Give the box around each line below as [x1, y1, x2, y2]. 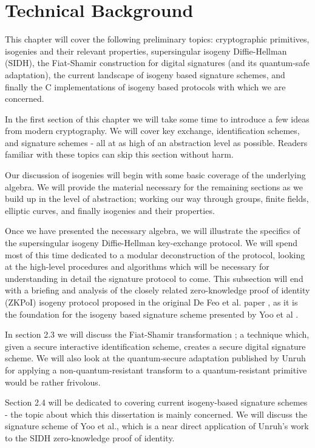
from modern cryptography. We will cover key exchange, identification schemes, [5, 124, 300, 137]
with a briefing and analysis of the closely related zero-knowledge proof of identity [5, 284, 310, 296]
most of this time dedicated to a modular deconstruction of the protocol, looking [5, 248, 305, 261]
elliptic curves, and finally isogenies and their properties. [5, 204, 215, 216]
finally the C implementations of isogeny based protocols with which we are [5, 80, 286, 93]
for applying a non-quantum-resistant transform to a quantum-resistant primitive [5, 363, 307, 376]
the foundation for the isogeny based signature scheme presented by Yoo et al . [5, 307, 299, 320]
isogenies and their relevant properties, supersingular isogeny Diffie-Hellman [5, 44, 287, 57]
